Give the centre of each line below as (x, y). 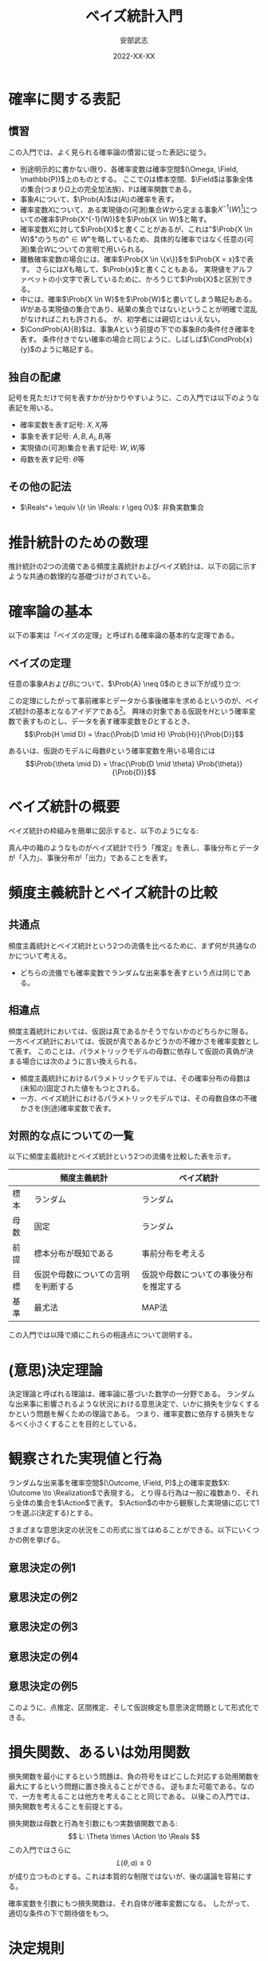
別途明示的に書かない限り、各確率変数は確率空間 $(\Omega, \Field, (129, 169)
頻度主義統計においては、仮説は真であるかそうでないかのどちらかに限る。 (130, 1031)
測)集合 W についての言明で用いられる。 (84, 250)
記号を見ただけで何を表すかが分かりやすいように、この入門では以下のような (134, 398)
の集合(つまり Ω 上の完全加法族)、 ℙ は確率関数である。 (108, 189)
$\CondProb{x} (227, 339)
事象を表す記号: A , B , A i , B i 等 (65, 437)
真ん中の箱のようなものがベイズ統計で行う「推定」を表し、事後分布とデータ (134, 847)
